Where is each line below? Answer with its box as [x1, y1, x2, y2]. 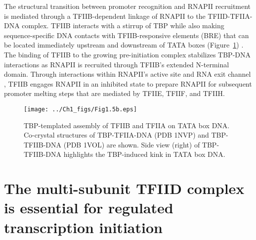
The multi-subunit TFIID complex [4, 178, 245, 198]
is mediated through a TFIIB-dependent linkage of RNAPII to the [4, 10, 206, 21]
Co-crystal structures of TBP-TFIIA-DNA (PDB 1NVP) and [24, 130, 209, 140]
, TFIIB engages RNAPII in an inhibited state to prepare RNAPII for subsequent [4, 78, 252, 89]
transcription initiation [4, 217, 163, 237]
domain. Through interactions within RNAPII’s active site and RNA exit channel [4, 69, 251, 79]
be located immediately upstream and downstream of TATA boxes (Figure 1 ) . [4, 40, 244, 50]
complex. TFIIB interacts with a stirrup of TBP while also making [22, 20, 224, 31]
